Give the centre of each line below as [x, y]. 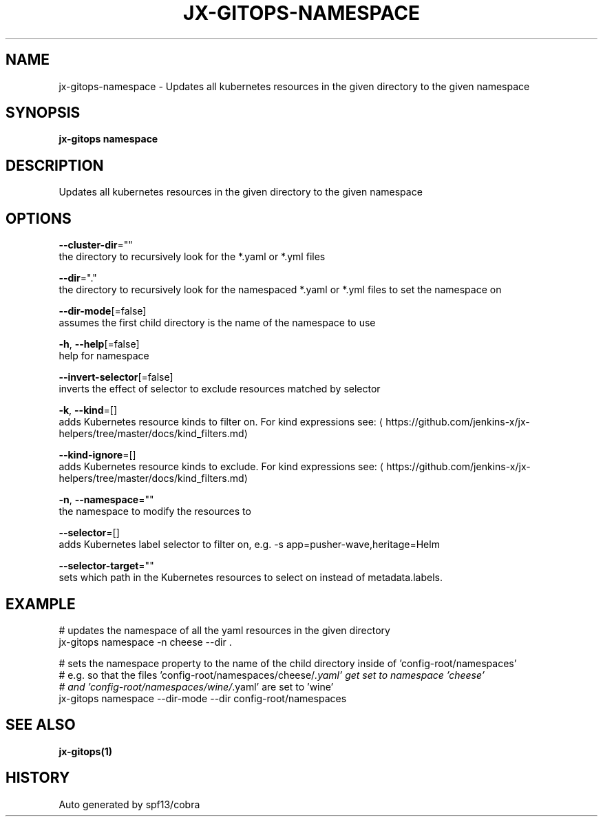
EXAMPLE [41, 604]
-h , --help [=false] [99, 344]
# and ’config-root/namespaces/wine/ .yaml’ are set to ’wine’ [196, 686]
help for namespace [104, 356]
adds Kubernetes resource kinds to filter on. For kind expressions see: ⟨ [221, 422]
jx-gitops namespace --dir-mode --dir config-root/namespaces [203, 698]
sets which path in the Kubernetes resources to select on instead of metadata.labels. [251, 578]
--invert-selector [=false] [116, 377]
